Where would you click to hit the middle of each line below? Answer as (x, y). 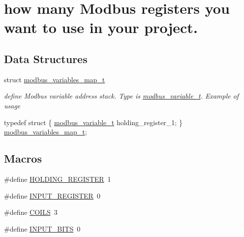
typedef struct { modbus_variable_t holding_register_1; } (93, 122)
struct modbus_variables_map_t (55, 79)
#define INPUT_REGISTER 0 (52, 195)
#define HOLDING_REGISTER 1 (58, 179)
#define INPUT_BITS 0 (42, 228)
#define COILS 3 (31, 212)
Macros (23, 158)
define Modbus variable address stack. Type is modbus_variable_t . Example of (122, 96)
